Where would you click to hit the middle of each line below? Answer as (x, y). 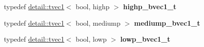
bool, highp (93, 6)
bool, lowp (91, 39)
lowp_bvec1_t (145, 39)
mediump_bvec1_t (167, 23)
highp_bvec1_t (150, 6)
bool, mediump (98, 23)
